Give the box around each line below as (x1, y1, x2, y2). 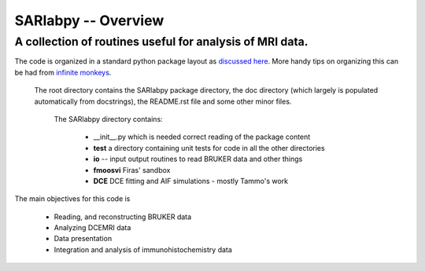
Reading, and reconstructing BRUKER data (54, 212, 192, 222)
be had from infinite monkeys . (14, 68, 112, 77)
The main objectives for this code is (14, 194, 131, 203)
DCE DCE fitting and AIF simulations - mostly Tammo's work (93, 176, 289, 185)
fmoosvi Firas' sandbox (93, 165, 171, 174)
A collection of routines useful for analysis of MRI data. (14, 35, 309, 49)
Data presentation (54, 234, 113, 244)
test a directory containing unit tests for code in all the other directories (93, 143, 326, 152)
